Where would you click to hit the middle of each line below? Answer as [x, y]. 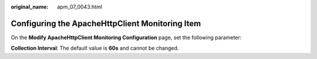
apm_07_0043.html [80, 7]
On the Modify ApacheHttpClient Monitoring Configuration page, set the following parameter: [126, 37]
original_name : [30, 7]
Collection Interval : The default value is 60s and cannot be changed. [95, 48]
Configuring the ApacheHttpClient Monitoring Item [106, 23]
